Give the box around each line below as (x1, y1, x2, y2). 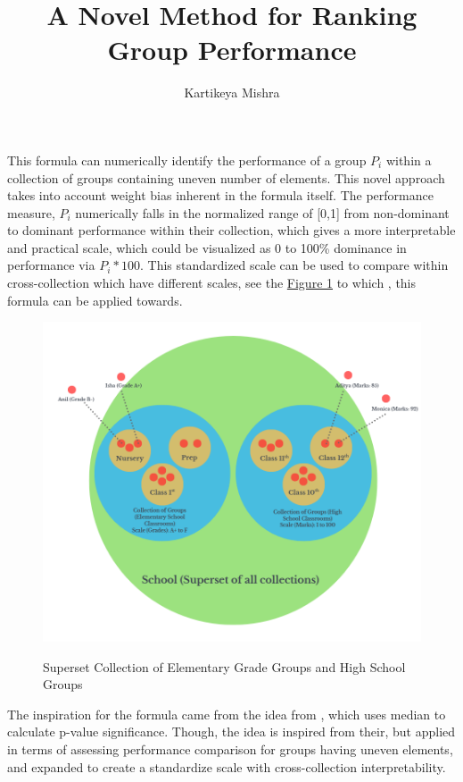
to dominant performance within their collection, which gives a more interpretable (7, 221, 456, 240)
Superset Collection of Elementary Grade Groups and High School (43, 657, 406, 676)
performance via (7, 256, 95, 274)
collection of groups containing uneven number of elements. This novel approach (7, 168, 445, 187)
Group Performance (107, 31, 357, 68)
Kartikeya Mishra (184, 83, 280, 102)
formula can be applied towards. (7, 290, 183, 309)
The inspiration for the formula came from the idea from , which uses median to (7, 704, 446, 723)
